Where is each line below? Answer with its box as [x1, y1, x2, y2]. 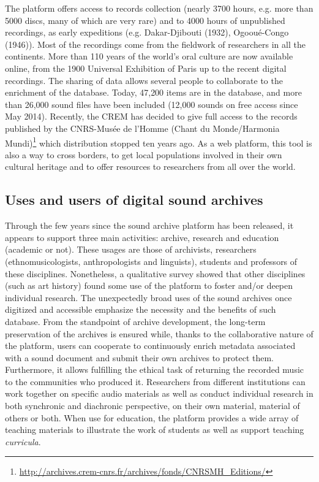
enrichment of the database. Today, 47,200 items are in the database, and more [5, 86, 302, 99]
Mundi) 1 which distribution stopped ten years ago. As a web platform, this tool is [5, 134, 312, 149]
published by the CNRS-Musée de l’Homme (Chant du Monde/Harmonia [5, 121, 280, 134]
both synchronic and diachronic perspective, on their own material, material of [5, 399, 300, 412]
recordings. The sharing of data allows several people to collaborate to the [5, 74, 283, 86]
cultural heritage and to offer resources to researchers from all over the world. [5, 160, 296, 173]
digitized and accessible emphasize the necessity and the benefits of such [5, 303, 276, 316]
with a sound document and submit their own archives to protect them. [5, 351, 274, 364]
